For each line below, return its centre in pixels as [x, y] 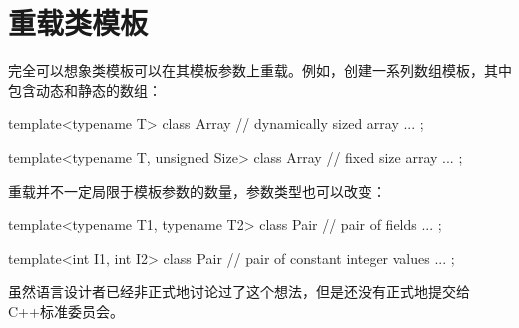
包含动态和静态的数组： [85, 89]
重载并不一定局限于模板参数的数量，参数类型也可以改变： [197, 190]
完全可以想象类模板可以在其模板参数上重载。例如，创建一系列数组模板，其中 [260, 70]
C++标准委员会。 [66, 310]
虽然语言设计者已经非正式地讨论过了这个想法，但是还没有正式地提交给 [239, 291]
